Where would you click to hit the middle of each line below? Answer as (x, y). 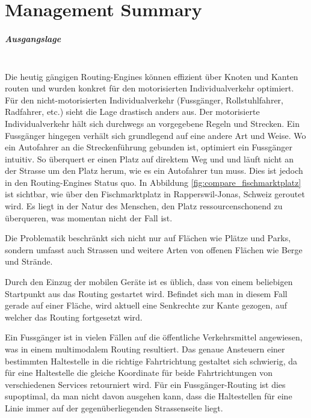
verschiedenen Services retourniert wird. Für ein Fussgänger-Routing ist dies (145, 384)
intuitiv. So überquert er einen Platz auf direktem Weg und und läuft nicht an (149, 158)
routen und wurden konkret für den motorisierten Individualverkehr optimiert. (149, 88)
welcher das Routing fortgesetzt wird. (74, 317)
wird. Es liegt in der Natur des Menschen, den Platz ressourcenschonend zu (144, 206)
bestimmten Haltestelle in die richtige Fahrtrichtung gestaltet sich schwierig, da (151, 361)
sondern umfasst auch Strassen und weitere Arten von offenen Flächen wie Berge (154, 249)
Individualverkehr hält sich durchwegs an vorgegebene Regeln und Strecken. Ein (152, 123)
